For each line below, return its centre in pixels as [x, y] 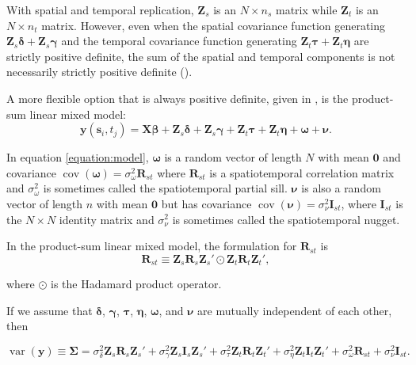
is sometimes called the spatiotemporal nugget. [286, 219]
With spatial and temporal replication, [100, 10]
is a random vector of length [233, 157]
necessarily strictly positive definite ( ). [99, 72]
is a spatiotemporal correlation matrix [302, 172]
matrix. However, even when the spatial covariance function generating [214, 25]
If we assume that [50, 310]
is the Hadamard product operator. [136, 284]
